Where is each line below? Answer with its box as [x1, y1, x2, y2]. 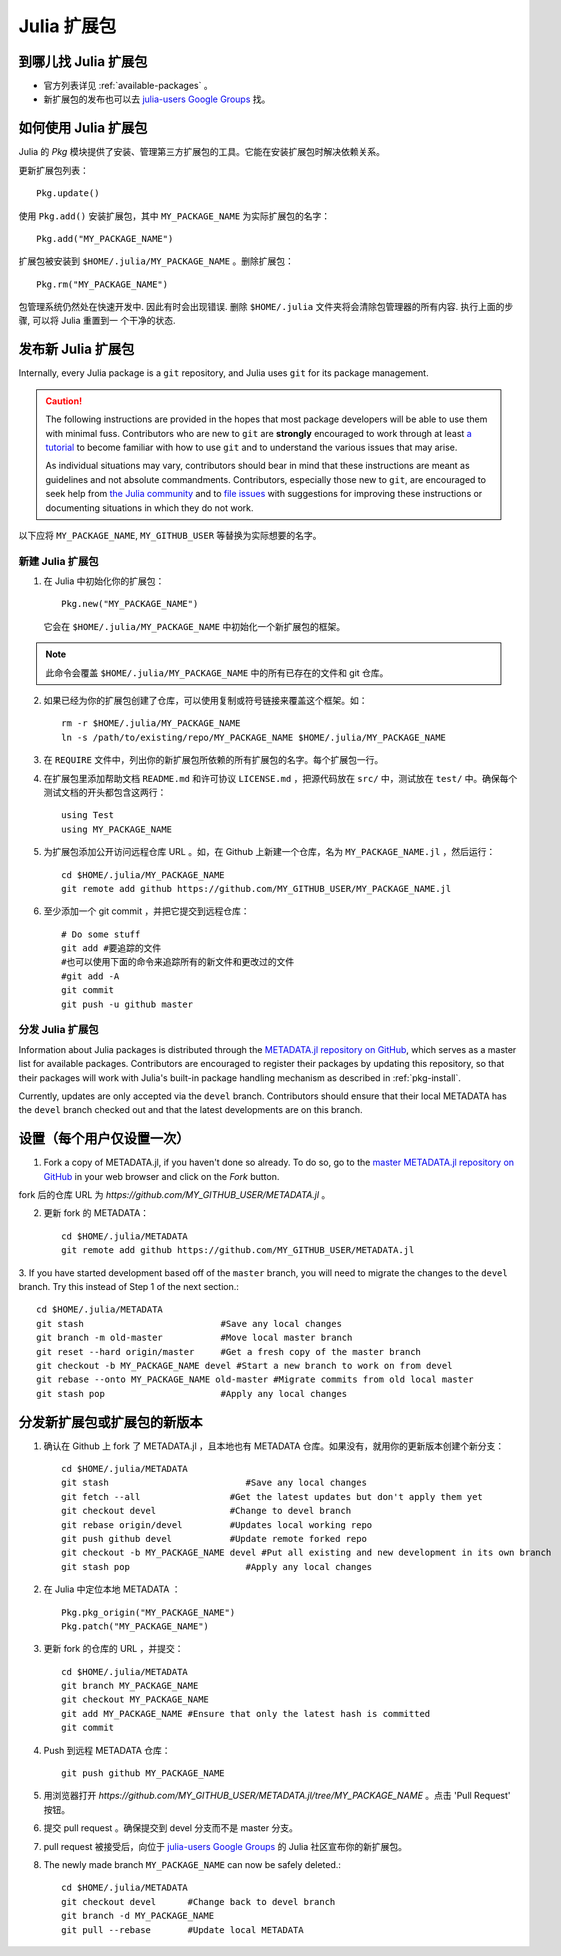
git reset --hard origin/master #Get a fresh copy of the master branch [36, 1346, 422, 1357]
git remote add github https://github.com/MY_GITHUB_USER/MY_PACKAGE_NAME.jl [61, 883, 452, 894]
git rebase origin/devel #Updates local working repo [61, 1519, 373, 1530]
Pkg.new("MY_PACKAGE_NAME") [61, 598, 199, 610]
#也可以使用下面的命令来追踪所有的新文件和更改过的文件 [61, 956, 295, 968]
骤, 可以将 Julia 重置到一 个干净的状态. [18, 315, 176, 327]
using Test [61, 810, 115, 821]
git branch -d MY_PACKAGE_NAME [61, 1910, 215, 1922]
